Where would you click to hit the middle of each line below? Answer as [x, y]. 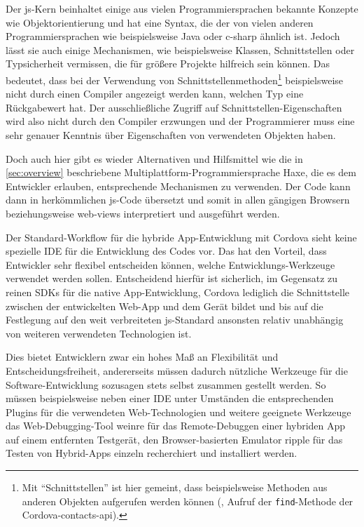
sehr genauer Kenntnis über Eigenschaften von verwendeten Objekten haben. [171, 135]
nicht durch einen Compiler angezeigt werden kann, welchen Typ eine [155, 94]
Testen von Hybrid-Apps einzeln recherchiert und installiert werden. [152, 453]
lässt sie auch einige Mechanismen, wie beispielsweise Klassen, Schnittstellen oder [180, 49]
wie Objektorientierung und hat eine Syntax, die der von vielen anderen [160, 22]
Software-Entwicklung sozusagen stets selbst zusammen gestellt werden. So [166, 384]
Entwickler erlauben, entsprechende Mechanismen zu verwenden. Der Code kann [178, 186]
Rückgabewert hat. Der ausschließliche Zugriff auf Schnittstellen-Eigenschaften [174, 107]
